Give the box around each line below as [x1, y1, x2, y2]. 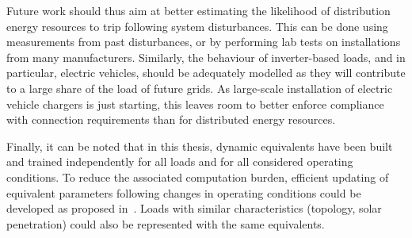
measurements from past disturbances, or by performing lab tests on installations [6, 33, 401, 50]
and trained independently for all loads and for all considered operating [6, 153, 353, 170]
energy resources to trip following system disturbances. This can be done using [6, 17, 388, 34]
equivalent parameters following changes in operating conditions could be [6, 184, 361, 201]
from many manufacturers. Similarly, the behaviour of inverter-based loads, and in [6, 48, 406, 65]
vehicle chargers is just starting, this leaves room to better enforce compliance [6, 95, 384, 112]
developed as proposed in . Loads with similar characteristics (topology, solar [6, 200, 382, 217]
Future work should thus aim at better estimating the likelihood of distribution [6, 2, 391, 18]
